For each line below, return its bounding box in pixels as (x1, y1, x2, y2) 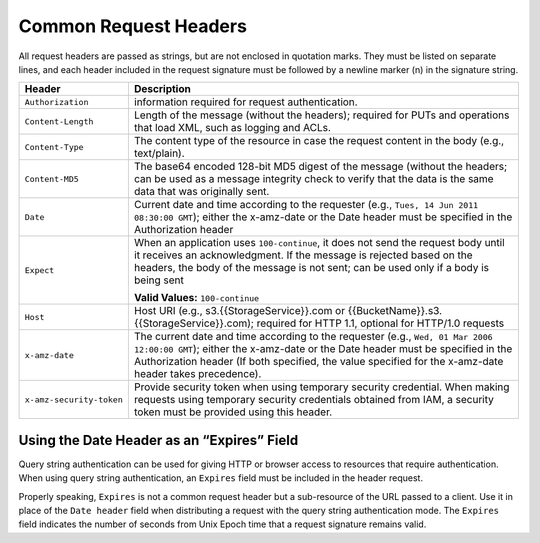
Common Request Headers (18, 15, 247, 37)
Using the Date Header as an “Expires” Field (18, 431, 299, 449)
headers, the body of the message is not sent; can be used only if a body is (133, 261, 490, 275)
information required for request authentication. (133, 95, 359, 109)
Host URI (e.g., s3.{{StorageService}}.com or (133, 304, 345, 318)
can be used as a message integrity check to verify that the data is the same (133, 172, 494, 186)
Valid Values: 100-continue (133, 291, 260, 305)
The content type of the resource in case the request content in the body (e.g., (133, 134, 505, 148)
